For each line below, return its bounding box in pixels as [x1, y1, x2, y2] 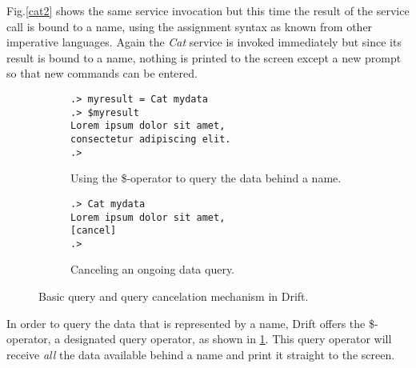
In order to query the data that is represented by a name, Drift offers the [6, 314, 366, 331]
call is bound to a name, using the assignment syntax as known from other [6, 18, 373, 34]
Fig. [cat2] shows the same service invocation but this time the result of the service [6, 2, 410, 18]
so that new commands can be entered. [6, 65, 198, 82]
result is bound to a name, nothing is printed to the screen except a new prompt [6, 49, 402, 66]
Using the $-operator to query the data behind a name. [70, 170, 342, 186]
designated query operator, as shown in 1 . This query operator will [64, 330, 392, 347]
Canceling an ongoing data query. [70, 261, 235, 278]
